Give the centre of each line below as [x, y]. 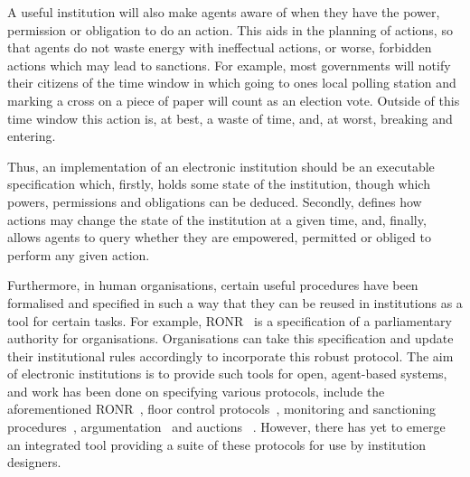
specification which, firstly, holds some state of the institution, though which [219, 184]
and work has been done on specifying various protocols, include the [196, 391]
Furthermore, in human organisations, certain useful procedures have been [213, 285]
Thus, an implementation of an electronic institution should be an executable [221, 166]
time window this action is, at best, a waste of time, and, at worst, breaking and [230, 118]
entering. [32, 136]
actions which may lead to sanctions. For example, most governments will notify [229, 65]
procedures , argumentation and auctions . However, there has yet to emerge [226, 427]
